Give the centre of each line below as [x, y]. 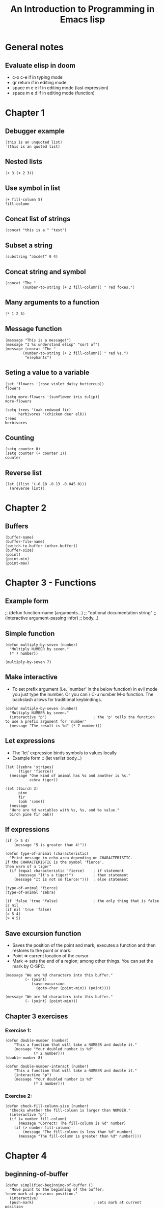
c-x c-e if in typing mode [37, 77]
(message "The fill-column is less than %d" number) [78, 1132]
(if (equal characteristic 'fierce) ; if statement [67, 871]
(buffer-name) [20, 537]
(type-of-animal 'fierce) [31, 888]
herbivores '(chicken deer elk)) [52, 414]
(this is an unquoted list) [34, 142]
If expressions [27, 829]
